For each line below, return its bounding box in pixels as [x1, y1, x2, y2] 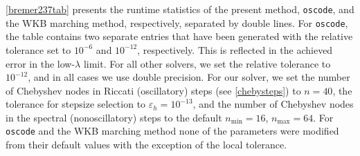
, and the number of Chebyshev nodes [192, 97, 354, 111]
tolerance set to [6, 42, 71, 57]
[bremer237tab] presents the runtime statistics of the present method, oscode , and [6, 2, 354, 16]
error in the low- [6, 56, 75, 70]
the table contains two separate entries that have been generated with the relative [6, 29, 353, 43]
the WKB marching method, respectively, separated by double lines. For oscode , [6, 15, 348, 30]
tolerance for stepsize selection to [6, 97, 146, 111]
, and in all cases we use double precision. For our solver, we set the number [28, 70, 350, 84]
